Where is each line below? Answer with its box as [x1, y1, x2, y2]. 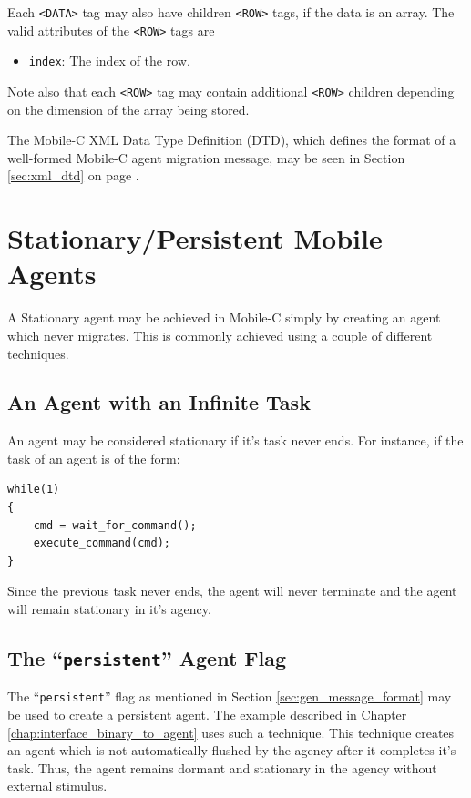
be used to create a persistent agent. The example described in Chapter [7, 705, 407, 724]
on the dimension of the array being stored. [7, 99, 250, 118]
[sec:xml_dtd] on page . [7, 166, 139, 185]
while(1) [7, 483, 60, 496]
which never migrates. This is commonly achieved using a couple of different [7, 325, 433, 344]
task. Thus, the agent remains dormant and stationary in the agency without [7, 758, 437, 777]
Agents [7, 255, 97, 292]
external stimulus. [7, 776, 108, 795]
